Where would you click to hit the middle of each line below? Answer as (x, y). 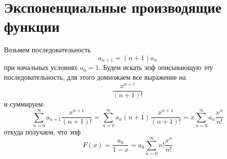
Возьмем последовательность (47, 50)
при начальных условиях (41, 67)
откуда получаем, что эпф (43, 132)
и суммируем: (24, 103)
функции (32, 26)
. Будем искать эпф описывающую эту (156, 67)
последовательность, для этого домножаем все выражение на (95, 77)
